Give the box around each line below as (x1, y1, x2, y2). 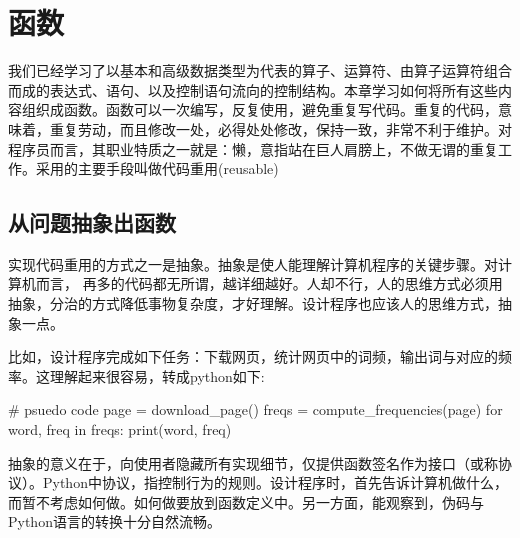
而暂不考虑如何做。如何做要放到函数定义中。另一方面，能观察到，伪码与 (8, 491, 484, 512)
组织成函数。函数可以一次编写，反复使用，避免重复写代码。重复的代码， (21, 99, 498, 120)
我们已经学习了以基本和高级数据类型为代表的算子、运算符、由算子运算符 (8, 60, 484, 81)
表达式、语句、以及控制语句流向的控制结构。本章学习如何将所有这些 (49, 79, 498, 100)
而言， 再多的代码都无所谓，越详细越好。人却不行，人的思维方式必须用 (35, 273, 503, 294)
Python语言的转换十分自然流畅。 (8, 511, 221, 532)
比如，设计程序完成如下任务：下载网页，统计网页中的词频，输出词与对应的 (8, 346, 498, 367)
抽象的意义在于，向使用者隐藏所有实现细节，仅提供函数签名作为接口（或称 (8, 452, 498, 473)
